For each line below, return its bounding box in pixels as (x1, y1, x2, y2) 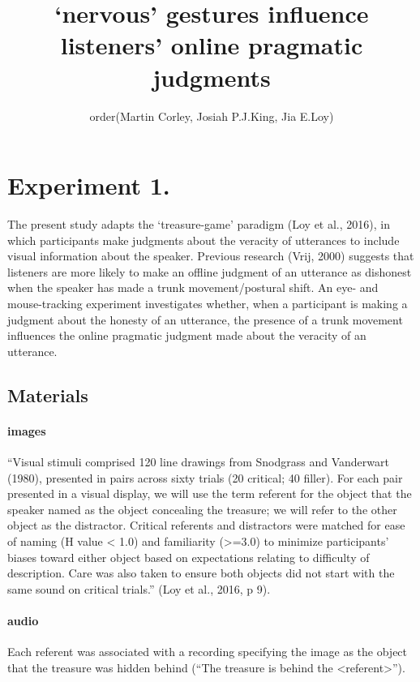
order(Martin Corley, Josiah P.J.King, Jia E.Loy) (89, 107, 334, 124)
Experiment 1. (7, 169, 170, 202)
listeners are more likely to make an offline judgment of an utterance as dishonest (7, 263, 412, 280)
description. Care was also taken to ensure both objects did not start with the (7, 564, 395, 581)
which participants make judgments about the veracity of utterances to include (7, 231, 400, 248)
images (7, 422, 46, 439)
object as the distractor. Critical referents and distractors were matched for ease (7, 517, 405, 534)
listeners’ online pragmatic (60, 28, 363, 62)
